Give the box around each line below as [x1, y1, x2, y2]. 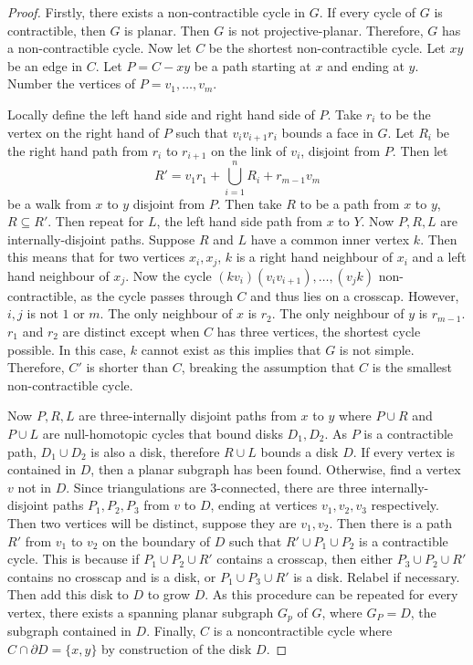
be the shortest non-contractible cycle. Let [208, 38, 446, 57]
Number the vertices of [7, 74, 136, 93]
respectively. [371, 495, 439, 514]
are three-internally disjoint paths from [79, 406, 297, 425]
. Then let [392, 141, 448, 161]
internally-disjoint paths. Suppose [7, 229, 195, 248]
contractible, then [7, 20, 106, 39]
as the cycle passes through [80, 286, 233, 305]
